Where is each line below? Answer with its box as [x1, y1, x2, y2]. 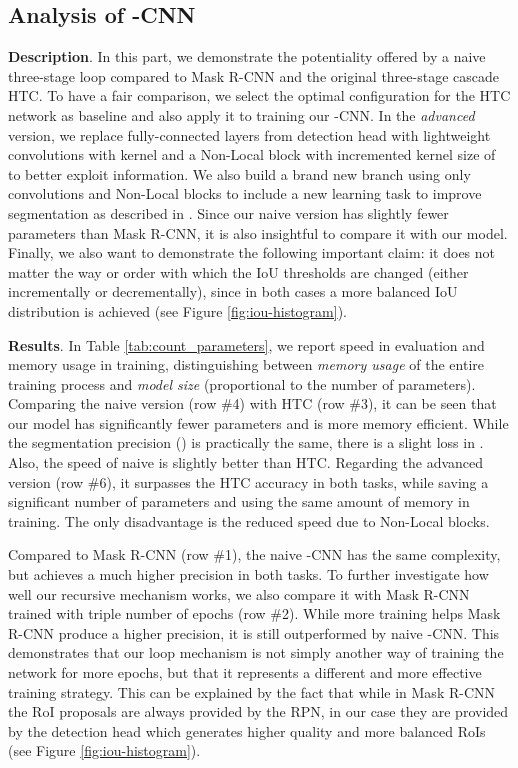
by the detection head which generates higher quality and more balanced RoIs [8, 720, 486, 741]
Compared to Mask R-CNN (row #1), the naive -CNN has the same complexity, [8, 544, 501, 565]
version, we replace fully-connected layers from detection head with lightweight [8, 124, 491, 145]
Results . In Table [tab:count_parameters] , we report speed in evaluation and [8, 334, 485, 355]
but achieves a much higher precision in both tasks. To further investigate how [8, 564, 489, 585]
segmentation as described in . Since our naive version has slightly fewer [8, 202, 449, 223]
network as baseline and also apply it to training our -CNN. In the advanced [8, 104, 475, 125]
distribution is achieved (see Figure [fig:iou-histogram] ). [8, 300, 347, 321]
